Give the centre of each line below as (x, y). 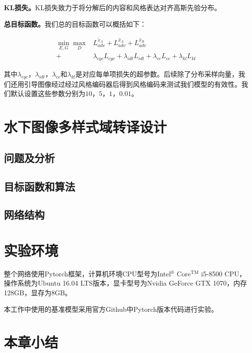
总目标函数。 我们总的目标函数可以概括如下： (75, 24)
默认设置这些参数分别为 (48, 93)
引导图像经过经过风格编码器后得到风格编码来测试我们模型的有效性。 (133, 84)
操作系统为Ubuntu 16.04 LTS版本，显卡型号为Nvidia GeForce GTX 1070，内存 (126, 283)
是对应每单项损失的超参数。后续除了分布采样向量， (157, 74)
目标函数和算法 (39, 186)
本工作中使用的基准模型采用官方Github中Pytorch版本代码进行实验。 (111, 309)
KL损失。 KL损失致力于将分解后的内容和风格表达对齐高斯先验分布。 (112, 7)
